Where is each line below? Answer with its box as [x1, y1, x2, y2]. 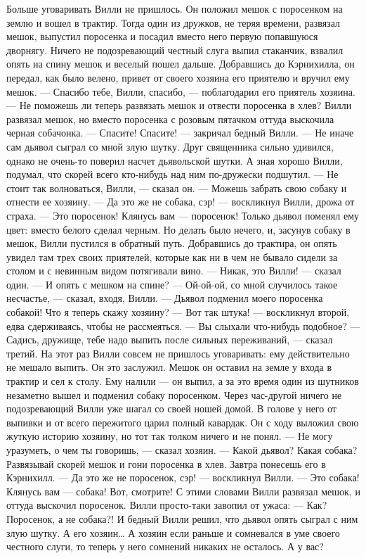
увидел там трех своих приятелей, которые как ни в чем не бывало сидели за [6, 249, 338, 264]
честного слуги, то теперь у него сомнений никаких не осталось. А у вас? [6, 539, 324, 554]
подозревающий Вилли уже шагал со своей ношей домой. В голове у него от [6, 401, 336, 416]
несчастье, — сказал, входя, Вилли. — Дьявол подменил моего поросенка [6, 291, 323, 305]
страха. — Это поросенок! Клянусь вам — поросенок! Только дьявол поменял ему [6, 208, 360, 222]
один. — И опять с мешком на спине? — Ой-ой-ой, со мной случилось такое [6, 277, 338, 291]
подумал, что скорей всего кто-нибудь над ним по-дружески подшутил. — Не [6, 167, 339, 182]
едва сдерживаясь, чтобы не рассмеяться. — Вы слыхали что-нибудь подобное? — [6, 318, 360, 333]
